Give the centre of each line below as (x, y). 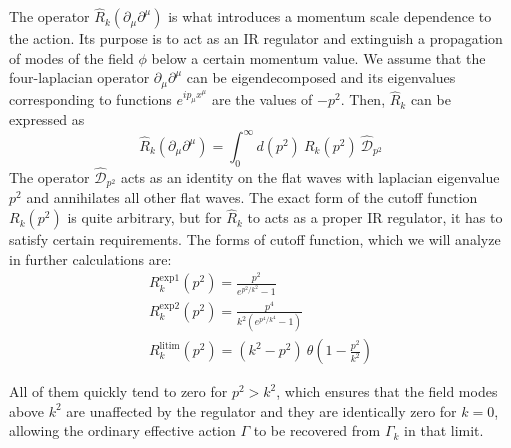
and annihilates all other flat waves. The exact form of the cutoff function (252, 197)
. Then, (363, 99)
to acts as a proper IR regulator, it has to (375, 217)
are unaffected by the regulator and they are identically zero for (261, 410)
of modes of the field (71, 57)
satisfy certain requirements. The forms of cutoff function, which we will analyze (255, 239)
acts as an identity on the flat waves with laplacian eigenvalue (310, 177)
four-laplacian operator (79, 77)
